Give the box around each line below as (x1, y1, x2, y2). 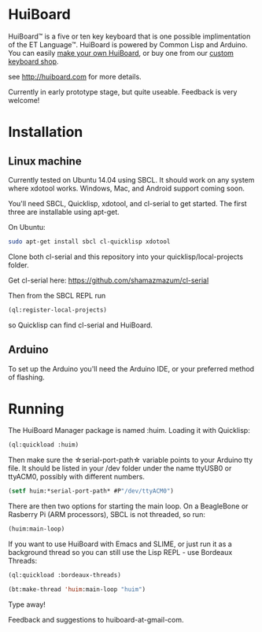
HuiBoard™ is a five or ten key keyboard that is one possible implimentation (8, 31, 251, 41)
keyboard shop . (8, 57, 59, 66)
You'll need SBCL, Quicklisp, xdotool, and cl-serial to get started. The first (8, 198, 247, 208)
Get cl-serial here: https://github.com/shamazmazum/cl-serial (8, 275, 209, 285)
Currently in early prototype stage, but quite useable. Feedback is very (8, 87, 238, 96)
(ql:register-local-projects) (8, 305, 108, 314)
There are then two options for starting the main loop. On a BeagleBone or (8, 501, 249, 511)
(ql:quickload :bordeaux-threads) (8, 571, 122, 579)
